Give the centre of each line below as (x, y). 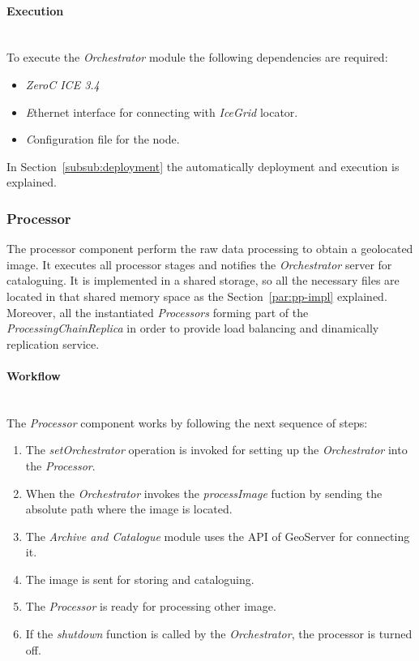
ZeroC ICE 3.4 (62, 84)
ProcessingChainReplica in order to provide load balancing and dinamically (193, 328)
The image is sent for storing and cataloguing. (140, 579)
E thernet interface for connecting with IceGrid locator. (162, 112)
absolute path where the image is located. (129, 509)
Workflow (34, 375)
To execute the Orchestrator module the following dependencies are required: (197, 57)
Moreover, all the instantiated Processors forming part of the (158, 312)
